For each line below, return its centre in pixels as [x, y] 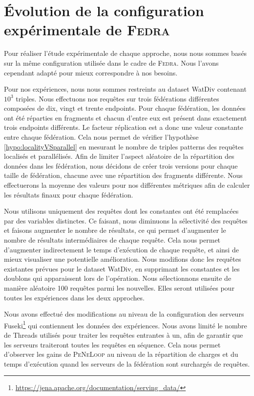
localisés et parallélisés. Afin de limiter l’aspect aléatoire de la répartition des [119, 156]
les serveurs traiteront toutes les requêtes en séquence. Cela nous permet [112, 344]
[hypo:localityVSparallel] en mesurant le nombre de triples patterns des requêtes [124, 146]
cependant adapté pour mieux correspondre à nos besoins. [91, 72]
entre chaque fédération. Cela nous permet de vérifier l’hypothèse [101, 137]
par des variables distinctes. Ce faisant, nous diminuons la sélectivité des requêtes [126, 220]
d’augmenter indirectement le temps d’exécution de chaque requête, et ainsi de [121, 249]
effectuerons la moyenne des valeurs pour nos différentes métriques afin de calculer [127, 185]
